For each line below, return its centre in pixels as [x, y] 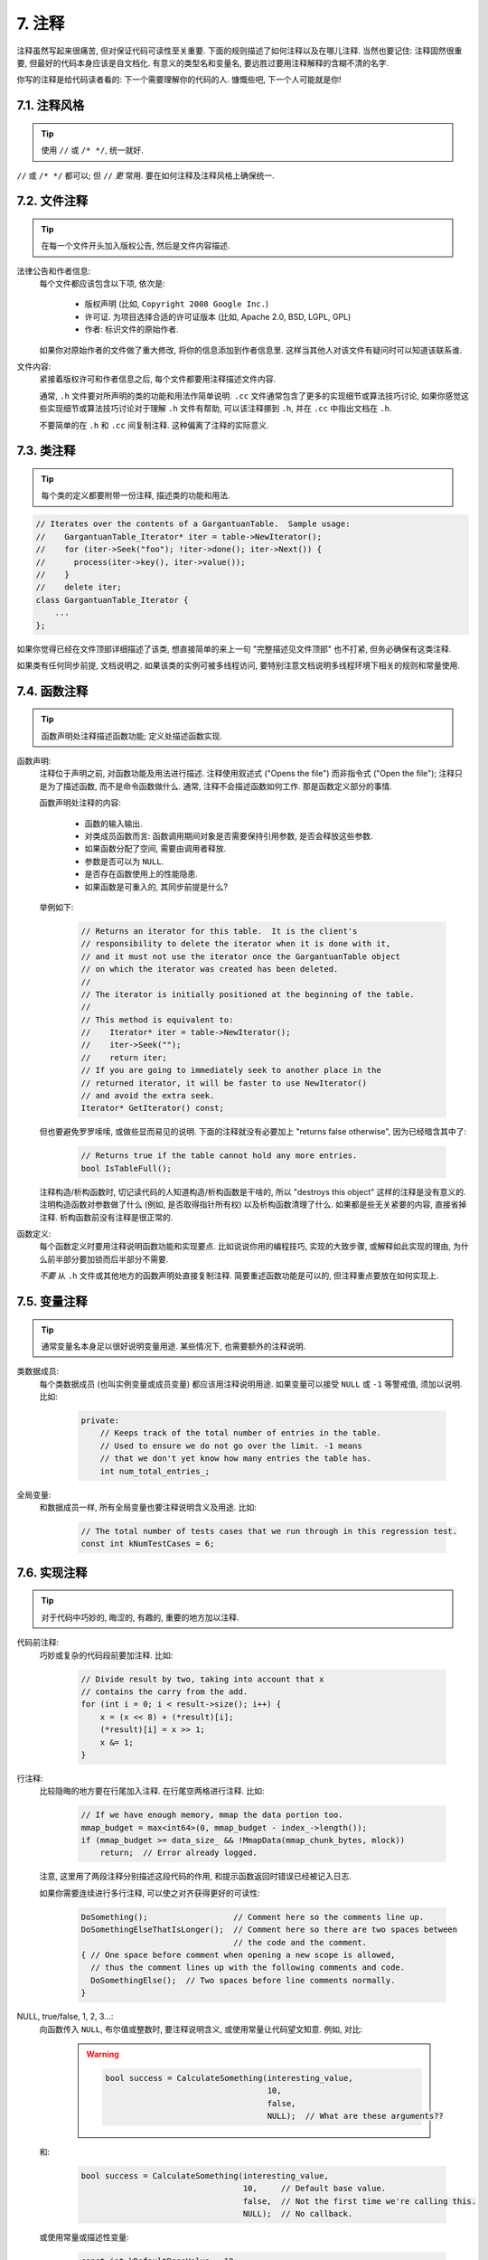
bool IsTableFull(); [126, 1168]
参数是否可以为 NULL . [124, 861]
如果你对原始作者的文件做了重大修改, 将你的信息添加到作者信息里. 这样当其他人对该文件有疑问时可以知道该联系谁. [251, 350]
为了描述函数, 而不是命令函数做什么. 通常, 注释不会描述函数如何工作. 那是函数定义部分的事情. [219, 786]
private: [100, 1421]
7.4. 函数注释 [52, 691]
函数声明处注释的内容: [80, 803]
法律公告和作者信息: [54, 270]
